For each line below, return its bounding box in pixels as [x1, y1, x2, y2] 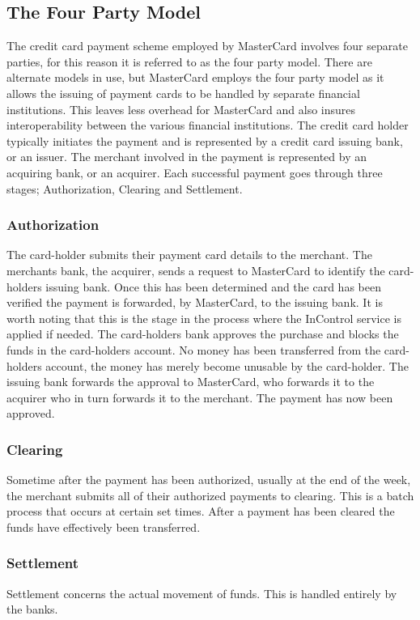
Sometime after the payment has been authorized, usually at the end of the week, [6, 471, 411, 488]
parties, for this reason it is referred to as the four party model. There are [6, 53, 372, 70]
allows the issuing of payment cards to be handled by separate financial [6, 84, 360, 101]
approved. [6, 405, 55, 422]
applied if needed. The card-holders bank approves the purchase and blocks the [6, 325, 399, 342]
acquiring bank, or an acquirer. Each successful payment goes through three [6, 163, 383, 180]
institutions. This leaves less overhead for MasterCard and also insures [6, 100, 356, 117]
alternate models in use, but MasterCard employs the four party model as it [6, 69, 384, 86]
